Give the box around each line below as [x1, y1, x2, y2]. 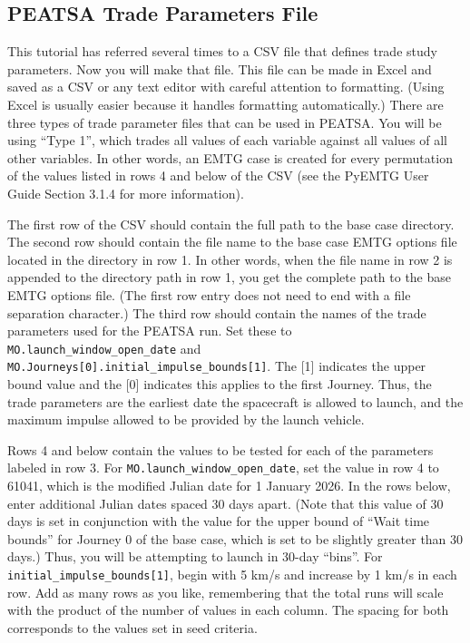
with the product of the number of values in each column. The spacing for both [7, 600, 449, 619]
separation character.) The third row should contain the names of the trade [7, 303, 426, 322]
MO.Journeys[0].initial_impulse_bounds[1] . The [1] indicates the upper [7, 356, 426, 375]
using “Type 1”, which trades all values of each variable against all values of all [7, 131, 447, 150]
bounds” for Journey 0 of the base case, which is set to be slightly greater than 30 [7, 529, 464, 548]
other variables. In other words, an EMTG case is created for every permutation [7, 148, 453, 167]
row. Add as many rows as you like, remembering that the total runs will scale [7, 582, 444, 601]
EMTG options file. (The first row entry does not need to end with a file [7, 285, 411, 304]
